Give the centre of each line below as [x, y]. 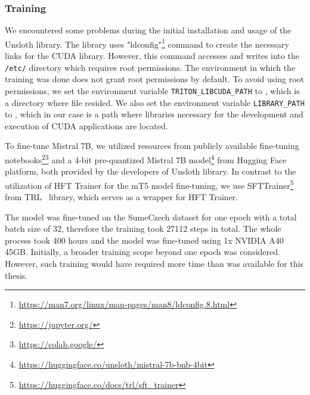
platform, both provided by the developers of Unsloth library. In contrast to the [151, 171]
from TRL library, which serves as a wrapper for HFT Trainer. [122, 197]
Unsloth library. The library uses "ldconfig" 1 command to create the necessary [147, 43]
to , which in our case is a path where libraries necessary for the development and [154, 114]
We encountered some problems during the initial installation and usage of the [148, 30]
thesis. [16, 275]
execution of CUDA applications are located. [86, 125]
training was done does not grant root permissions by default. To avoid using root [154, 79]
